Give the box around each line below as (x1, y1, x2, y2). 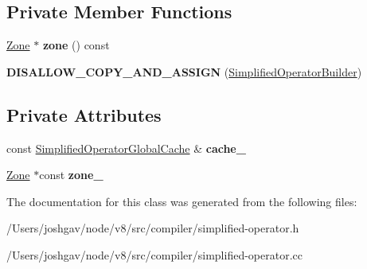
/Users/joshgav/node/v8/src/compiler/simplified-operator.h (6, 220, 299, 236)
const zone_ (39, 166, 103, 183)
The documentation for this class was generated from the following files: (6, 193, 357, 209)
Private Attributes (6, 102, 162, 127)
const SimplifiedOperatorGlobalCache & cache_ (6, 139, 246, 156)
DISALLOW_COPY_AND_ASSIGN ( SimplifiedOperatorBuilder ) (6, 63, 362, 80)
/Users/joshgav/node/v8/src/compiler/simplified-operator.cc (6, 246, 303, 263)
